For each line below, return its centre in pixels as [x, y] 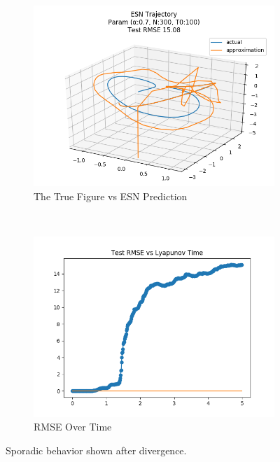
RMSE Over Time [73, 427]
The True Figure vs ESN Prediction [111, 196]
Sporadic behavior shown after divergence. [96, 450]
